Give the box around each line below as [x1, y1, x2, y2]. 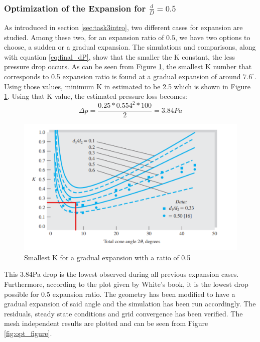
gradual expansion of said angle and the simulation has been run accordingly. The [4, 298, 256, 309]
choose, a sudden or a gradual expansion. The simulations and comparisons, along [4, 42, 256, 52]
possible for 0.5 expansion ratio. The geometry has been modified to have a [4, 288, 235, 299]
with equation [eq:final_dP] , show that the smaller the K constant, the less [4, 51, 235, 62]
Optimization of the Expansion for [4, 2, 146, 14]
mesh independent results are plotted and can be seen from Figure [4, 318, 208, 328]
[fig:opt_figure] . [4, 327, 52, 338]
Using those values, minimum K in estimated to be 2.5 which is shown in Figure [4, 81, 251, 91]
